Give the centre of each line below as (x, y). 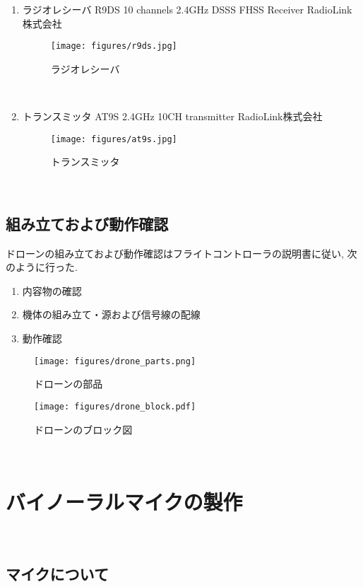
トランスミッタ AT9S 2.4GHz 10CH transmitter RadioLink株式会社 (172, 116)
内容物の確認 (52, 290)
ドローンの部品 (69, 384)
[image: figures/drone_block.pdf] (115, 406)
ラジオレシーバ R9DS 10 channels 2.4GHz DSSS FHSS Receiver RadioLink (187, 9)
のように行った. (42, 267)
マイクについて (57, 573)
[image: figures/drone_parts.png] (115, 361)
